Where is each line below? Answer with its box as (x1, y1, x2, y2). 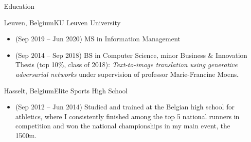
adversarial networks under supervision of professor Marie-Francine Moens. (15, 69, 239, 79)
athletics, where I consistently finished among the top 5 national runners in (15, 111, 240, 121)
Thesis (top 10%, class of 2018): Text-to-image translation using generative (15, 59, 238, 70)
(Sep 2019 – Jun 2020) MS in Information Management (15, 34, 180, 44)
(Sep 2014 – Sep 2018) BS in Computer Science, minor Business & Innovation (15, 50, 248, 60)
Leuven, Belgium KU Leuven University (4, 17, 121, 27)
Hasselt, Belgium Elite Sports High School (4, 85, 128, 95)
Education (4, 1, 35, 11)
